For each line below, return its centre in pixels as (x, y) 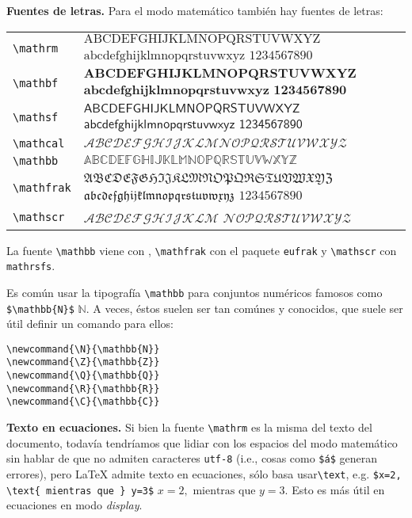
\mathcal (39, 143)
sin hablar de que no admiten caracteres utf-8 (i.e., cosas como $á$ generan (192, 458)
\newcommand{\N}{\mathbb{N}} (83, 349)
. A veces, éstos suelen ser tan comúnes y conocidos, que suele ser (244, 308)
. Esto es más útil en (335, 489)
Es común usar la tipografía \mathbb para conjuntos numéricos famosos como (195, 292)
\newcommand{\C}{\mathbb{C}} (83, 402)
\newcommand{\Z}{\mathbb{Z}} (83, 362)
